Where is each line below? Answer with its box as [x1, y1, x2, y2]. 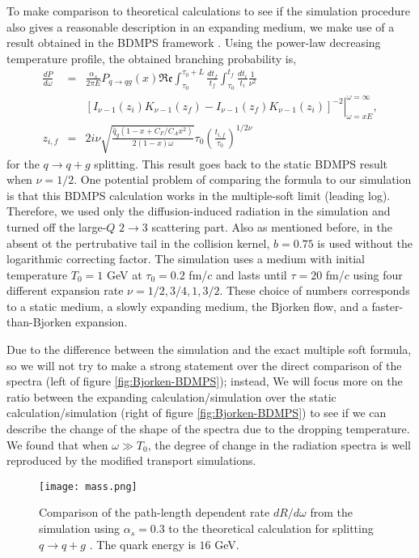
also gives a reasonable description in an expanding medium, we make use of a [6, 18, 395, 35]
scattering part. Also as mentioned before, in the [151, 218, 392, 235]
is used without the [317, 234, 413, 251]
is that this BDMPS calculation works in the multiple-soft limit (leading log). [6, 186, 391, 203]
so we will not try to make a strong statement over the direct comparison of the [6, 356, 402, 373]
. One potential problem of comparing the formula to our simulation [74, 171, 412, 188]
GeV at [107, 266, 142, 283]
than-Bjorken [6, 313, 72, 330]
